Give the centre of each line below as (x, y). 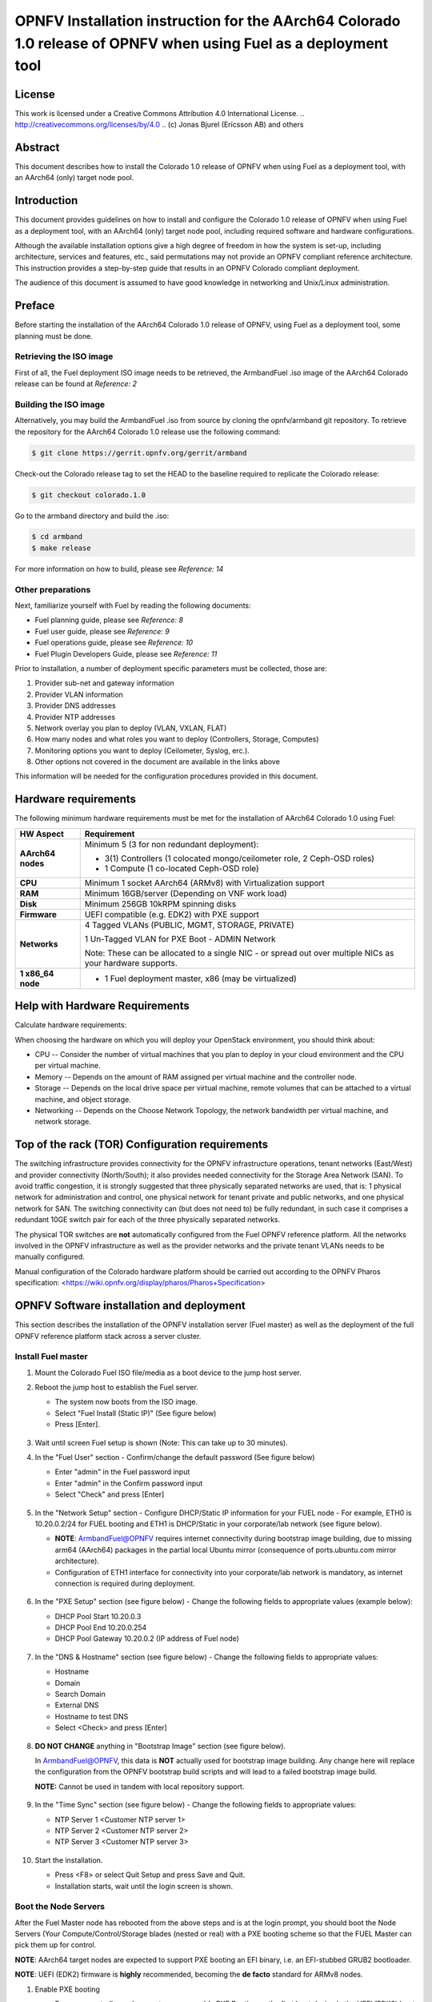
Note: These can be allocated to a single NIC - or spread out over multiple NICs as (239, 953)
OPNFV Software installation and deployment (130, 1306)
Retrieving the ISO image (64, 356)
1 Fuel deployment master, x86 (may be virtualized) (201, 979)
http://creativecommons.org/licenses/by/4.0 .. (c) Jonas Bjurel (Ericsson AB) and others (159, 125)
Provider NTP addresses (75, 717)
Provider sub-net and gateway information (105, 683)
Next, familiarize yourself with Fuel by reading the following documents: (133, 605)
